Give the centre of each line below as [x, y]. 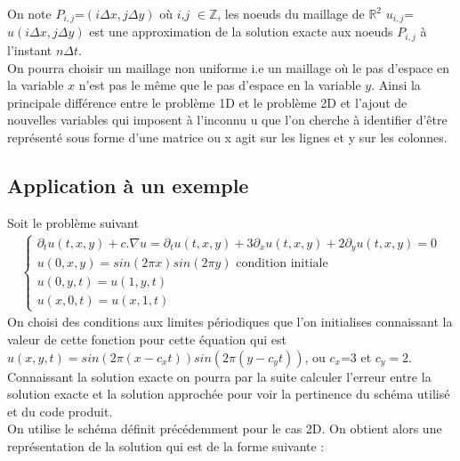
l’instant [30, 49]
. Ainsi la [396, 85]
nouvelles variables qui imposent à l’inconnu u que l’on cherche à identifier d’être [227, 120]
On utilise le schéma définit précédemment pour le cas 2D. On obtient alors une [225, 429]
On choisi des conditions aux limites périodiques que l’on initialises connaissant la [230, 322]
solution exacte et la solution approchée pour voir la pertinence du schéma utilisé [229, 394]
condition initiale [282, 264]
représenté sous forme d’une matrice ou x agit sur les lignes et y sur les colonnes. [227, 137]
